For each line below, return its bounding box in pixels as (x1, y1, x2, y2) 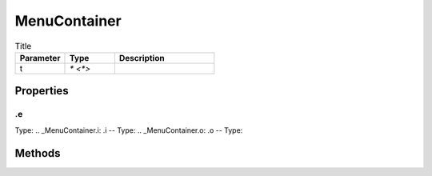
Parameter (19, 52, 61, 63)
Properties (14, 84, 69, 98)
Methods (14, 146, 61, 160)
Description (118, 52, 165, 63)
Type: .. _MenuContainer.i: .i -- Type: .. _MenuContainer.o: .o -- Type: (14, 125, 243, 135)
